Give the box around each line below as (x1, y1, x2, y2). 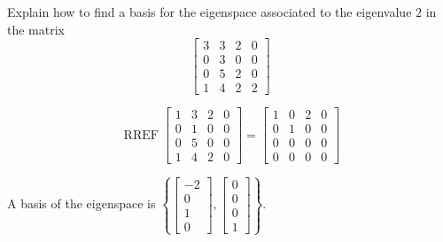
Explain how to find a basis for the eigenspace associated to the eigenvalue (7, 3, 412, 20)
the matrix (7, 20, 65, 38)
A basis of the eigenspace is (7, 194, 156, 213)
